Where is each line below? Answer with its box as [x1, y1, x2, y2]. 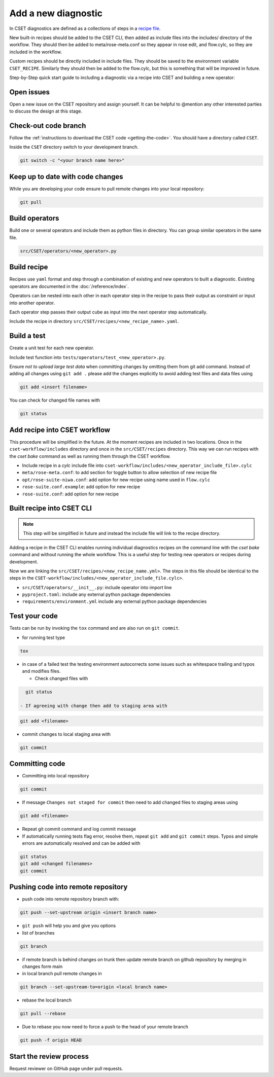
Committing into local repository [22, 773, 89, 779]
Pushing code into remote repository [9, 883, 128, 891]
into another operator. [9, 300, 55, 306]
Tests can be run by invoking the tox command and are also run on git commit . [9, 625, 180, 631]
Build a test [9, 332, 46, 340]
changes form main [22, 963, 63, 970]
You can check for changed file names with [9, 397, 100, 403]
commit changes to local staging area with [22, 731, 111, 737]
